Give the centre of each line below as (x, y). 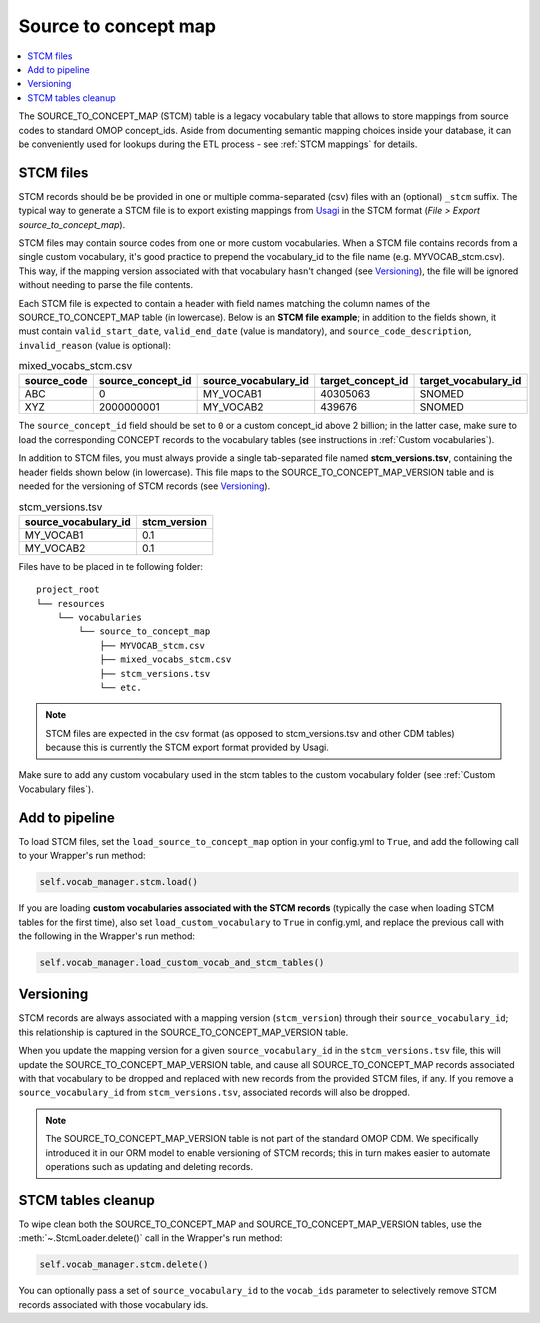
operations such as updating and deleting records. (149, 1166)
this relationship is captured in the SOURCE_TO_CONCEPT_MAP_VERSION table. (183, 1032)
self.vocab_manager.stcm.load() (119, 882)
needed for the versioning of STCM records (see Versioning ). (144, 486)
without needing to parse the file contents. (106, 285)
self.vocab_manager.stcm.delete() (124, 1264)
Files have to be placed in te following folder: (111, 566)
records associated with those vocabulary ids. (113, 1304)
